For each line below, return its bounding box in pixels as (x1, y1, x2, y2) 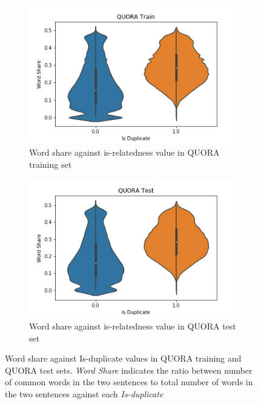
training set (29, 157, 72, 170)
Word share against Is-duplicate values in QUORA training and (5, 352, 242, 365)
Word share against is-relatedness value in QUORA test (29, 320, 236, 333)
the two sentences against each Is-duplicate (5, 388, 164, 400)
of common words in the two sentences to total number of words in (5, 376, 253, 388)
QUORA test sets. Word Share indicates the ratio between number (5, 363, 253, 376)
